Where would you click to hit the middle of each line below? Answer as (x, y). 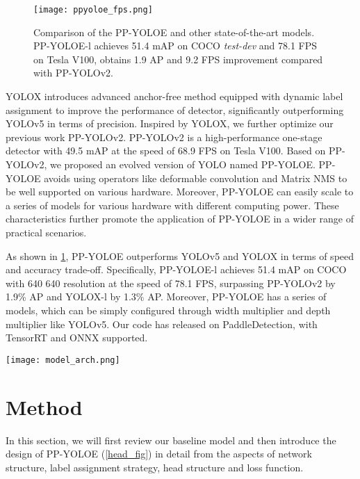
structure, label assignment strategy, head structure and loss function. (155, 467)
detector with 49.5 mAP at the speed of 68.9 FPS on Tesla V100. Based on (166, 151)
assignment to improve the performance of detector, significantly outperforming (175, 109)
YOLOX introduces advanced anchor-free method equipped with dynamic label (174, 96)
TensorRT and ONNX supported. (77, 338)
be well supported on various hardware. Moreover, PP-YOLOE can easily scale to (180, 192)
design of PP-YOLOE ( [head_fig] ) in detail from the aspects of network (159, 454)
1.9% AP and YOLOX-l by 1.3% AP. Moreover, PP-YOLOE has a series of (166, 297)
